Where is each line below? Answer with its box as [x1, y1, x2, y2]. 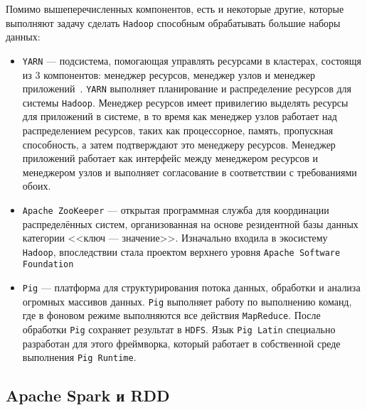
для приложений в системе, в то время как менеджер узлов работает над [22, 109, 337, 124]
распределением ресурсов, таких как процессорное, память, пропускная [22, 123, 334, 137]
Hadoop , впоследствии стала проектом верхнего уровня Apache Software [22, 244, 341, 259]
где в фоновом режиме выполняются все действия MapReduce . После [22, 308, 321, 323]
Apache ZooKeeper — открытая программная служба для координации [22, 202, 329, 217]
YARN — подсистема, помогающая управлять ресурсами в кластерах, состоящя [22, 53, 361, 68]
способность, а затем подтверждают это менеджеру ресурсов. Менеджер [22, 136, 336, 151]
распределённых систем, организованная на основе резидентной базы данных [22, 216, 358, 231]
